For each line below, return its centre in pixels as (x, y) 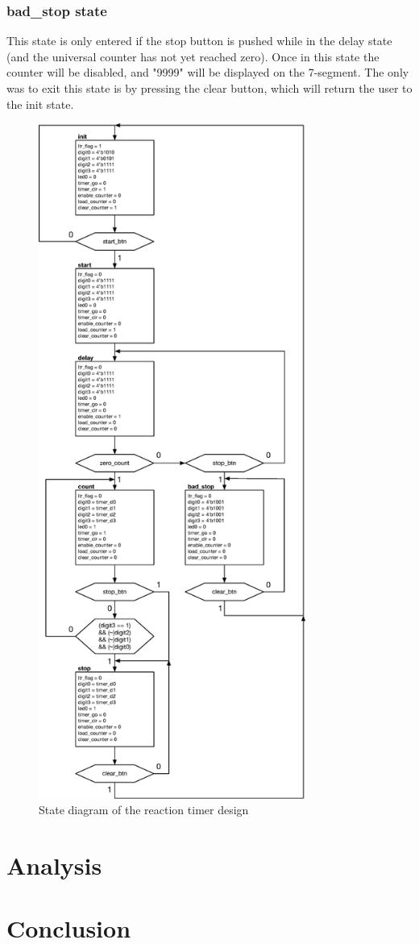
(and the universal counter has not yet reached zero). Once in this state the (193, 56)
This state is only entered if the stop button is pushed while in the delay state (199, 41)
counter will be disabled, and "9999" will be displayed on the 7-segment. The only (208, 72)
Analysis (54, 865)
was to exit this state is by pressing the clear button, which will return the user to (209, 88)
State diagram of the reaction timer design (144, 810)
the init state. (40, 104)
